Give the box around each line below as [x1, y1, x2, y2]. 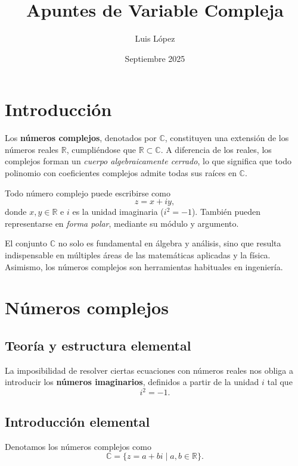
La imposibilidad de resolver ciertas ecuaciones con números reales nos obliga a [5, 364, 293, 376]
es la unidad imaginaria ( [72, 205, 164, 218]
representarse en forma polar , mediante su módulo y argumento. [5, 217, 239, 229]
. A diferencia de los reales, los [160, 143, 272, 155]
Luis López [135, 32, 175, 45]
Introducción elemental [5, 412, 150, 430]
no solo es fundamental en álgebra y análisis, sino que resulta [58, 237, 281, 249]
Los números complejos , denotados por [5, 132, 157, 144]
